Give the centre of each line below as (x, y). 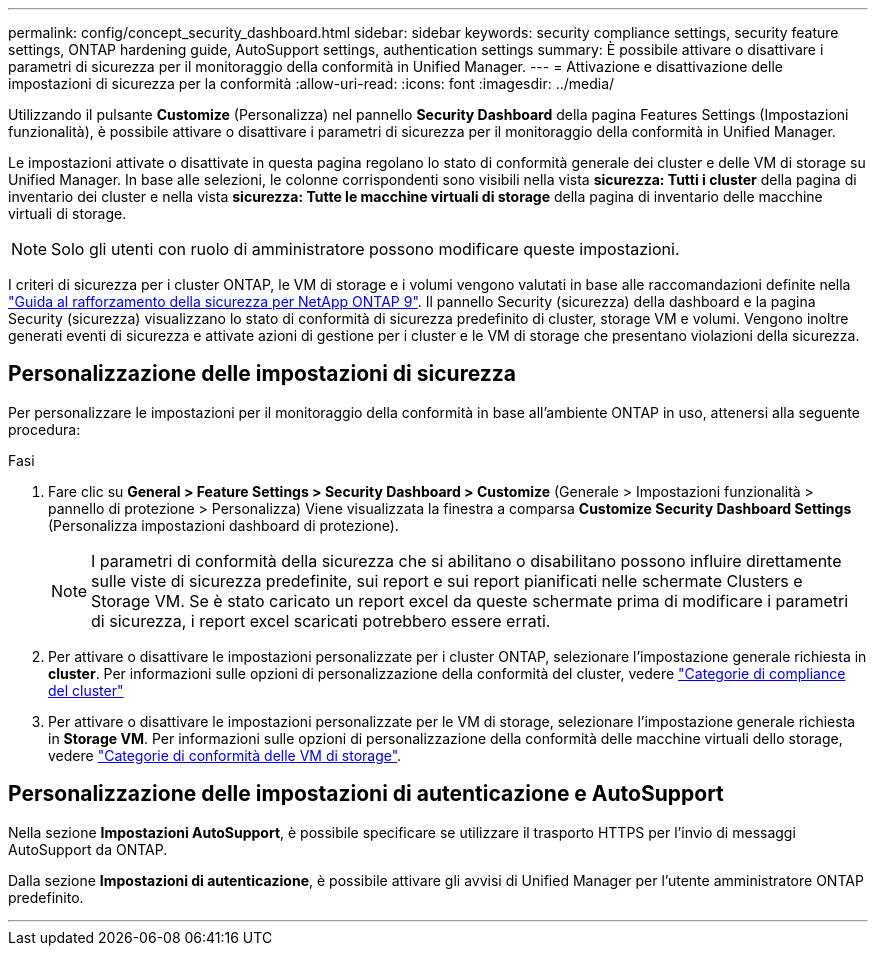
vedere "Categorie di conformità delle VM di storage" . (225, 755)
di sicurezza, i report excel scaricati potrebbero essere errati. (321, 620)
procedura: (44, 429)
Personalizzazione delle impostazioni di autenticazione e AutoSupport (366, 794)
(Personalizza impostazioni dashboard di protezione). (223, 525)
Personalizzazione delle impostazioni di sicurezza (262, 374)
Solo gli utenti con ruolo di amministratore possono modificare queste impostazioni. (365, 249)
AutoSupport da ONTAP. (88, 849)
